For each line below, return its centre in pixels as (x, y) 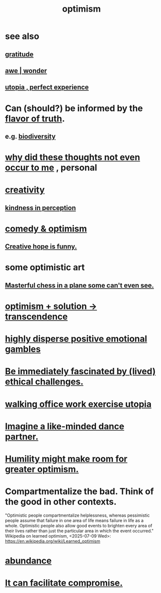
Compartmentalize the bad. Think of (80, 492)
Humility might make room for (66, 459)
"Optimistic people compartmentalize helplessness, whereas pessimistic (78, 515)
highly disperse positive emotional (76, 339)
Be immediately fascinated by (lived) (80, 371)
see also (22, 36)
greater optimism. (42, 469)
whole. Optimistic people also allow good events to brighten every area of (79, 525)
